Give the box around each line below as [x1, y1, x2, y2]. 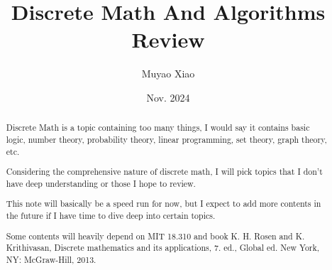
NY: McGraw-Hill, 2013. [6, 253, 96, 265]
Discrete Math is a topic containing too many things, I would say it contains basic [6, 121, 310, 134]
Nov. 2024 [146, 90, 190, 104]
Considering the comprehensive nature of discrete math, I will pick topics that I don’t [6, 166, 323, 178]
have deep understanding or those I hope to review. [6, 177, 196, 189]
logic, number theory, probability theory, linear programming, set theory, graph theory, [6, 133, 327, 145]
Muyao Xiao [141, 66, 195, 81]
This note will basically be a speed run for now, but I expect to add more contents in [6, 198, 321, 210]
